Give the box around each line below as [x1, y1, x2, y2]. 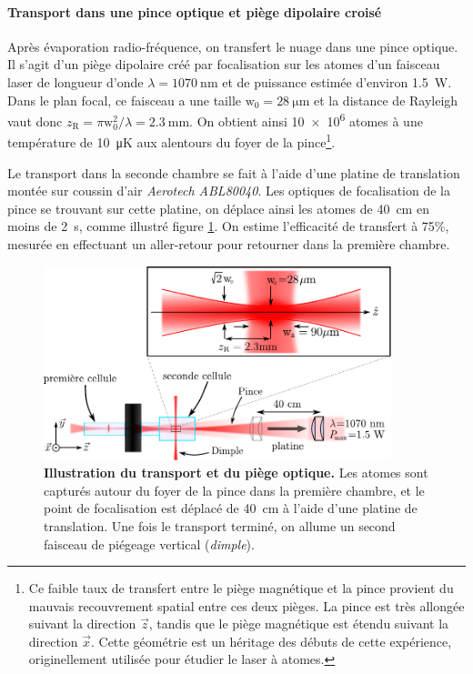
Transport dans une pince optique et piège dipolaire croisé [7, 2, 382, 21]
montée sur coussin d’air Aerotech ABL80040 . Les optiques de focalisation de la [7, 181, 450, 200]
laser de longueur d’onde [7, 72, 144, 91]
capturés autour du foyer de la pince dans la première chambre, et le [44, 480, 425, 499]
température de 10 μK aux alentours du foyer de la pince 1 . [7, 130, 336, 152]
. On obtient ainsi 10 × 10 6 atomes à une [189, 109, 423, 130]
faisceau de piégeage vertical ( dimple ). [44, 534, 255, 553]
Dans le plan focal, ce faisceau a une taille [7, 90, 241, 109]
